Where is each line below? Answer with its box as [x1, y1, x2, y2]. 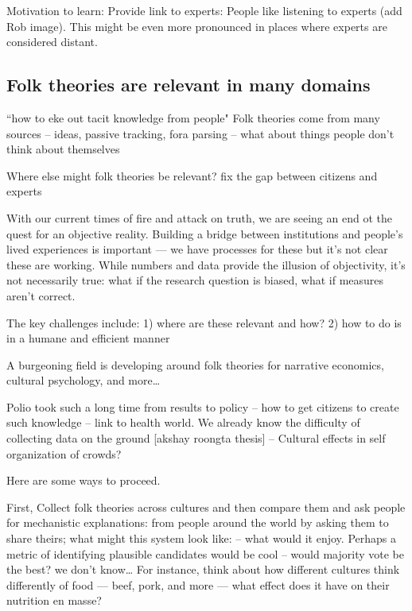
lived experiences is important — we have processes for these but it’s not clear [6, 241, 388, 257]
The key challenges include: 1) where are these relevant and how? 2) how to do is [6, 314, 402, 331]
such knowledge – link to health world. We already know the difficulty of [6, 414, 360, 431]
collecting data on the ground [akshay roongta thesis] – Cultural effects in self [6, 430, 386, 447]
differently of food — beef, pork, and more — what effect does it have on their [6, 576, 390, 593]
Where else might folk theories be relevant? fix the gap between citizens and [6, 167, 378, 184]
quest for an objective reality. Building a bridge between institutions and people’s [6, 225, 403, 242]
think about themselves [6, 141, 120, 157]
